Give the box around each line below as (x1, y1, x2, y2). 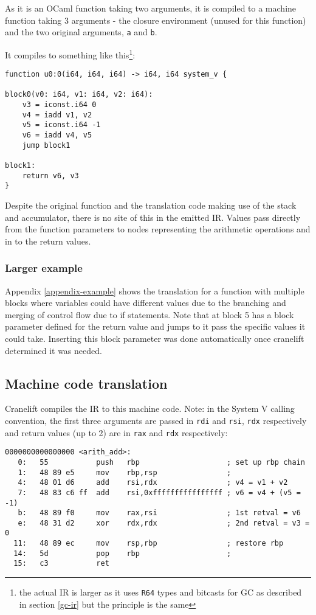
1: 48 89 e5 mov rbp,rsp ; (18, 468, 232, 477)
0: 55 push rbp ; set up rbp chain (18, 457, 305, 467)
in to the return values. (5, 234, 91, 247)
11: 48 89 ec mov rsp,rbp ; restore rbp (13, 539, 284, 548)
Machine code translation (5, 374, 168, 392)
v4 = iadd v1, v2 (22, 110, 92, 119)
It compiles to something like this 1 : (5, 46, 136, 61)
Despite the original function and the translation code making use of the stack (5, 198, 297, 211)
